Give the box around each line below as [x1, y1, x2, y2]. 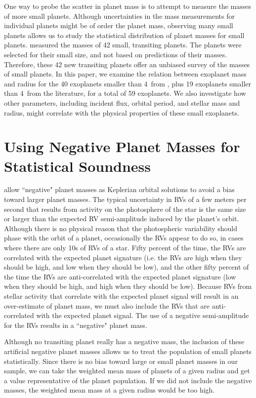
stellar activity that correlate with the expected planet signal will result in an [4, 290, 239, 301]
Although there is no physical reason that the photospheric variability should [4, 223, 237, 233]
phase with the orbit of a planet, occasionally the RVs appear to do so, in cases [4, 233, 244, 243]
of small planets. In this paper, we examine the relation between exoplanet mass [4, 69, 247, 79]
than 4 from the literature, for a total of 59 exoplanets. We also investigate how [4, 88, 246, 98]
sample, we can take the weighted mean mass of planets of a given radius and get [4, 365, 250, 376]
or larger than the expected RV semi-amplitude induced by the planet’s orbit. [4, 213, 239, 224]
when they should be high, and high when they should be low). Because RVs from [4, 281, 252, 291]
